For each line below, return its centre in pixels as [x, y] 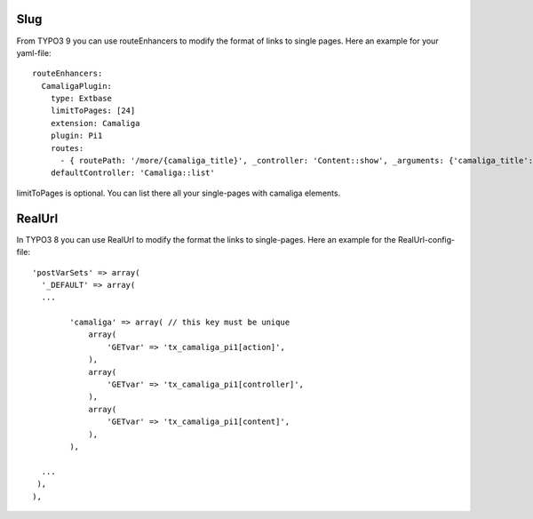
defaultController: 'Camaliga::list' [132, 173]
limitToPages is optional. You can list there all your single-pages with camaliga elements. [179, 193]
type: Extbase [81, 99]
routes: [67, 148]
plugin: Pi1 [76, 136]
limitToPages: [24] [93, 111]
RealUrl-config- [426, 239]
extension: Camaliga [95, 123]
